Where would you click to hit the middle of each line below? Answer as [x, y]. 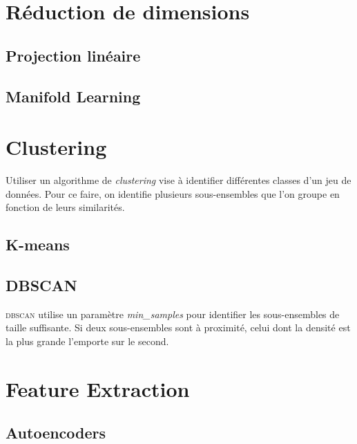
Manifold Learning [73, 96]
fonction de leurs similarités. [65, 207]
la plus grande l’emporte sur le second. [87, 341]
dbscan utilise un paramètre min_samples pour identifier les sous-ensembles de [173, 314]
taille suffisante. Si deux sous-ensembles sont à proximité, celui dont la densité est [178, 327]
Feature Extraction [98, 388]
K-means [38, 244]
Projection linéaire [73, 55]
